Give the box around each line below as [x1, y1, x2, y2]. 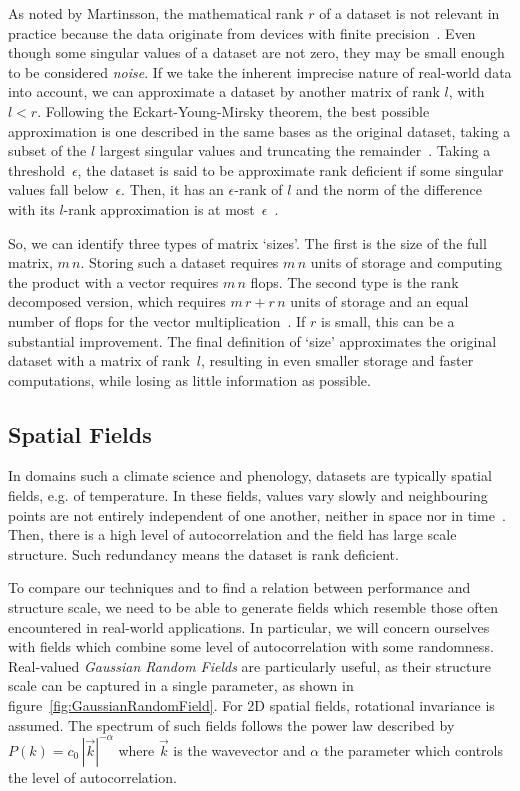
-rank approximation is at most [63, 198, 255, 219]
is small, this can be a [321, 310, 455, 331]
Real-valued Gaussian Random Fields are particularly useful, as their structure [8, 655, 491, 676]
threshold [8, 159, 65, 180]
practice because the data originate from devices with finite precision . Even [8, 22, 476, 43]
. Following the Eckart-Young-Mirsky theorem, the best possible [37, 100, 430, 121]
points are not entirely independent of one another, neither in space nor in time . [8, 504, 506, 525]
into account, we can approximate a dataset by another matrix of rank [8, 81, 440, 102]
